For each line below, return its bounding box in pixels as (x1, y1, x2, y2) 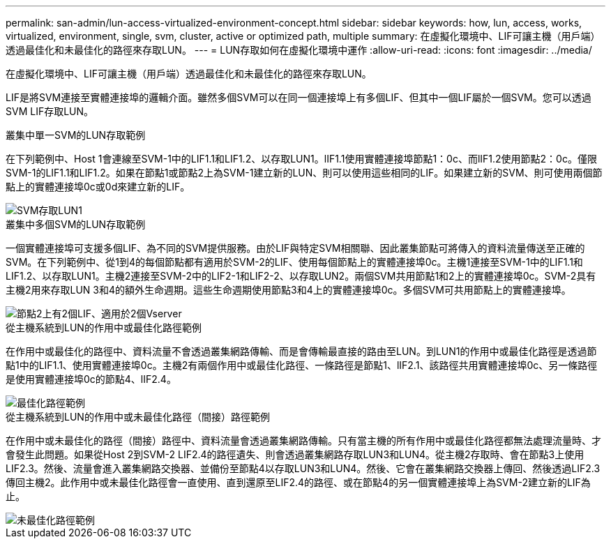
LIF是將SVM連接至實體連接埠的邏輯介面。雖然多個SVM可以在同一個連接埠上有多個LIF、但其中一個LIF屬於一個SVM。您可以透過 (6, 91, 591, 103)
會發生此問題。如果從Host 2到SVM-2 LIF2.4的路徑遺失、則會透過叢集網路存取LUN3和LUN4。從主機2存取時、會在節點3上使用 (6, 448, 584, 460)
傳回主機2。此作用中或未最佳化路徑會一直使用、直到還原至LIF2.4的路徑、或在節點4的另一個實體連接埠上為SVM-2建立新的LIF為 (6, 476, 591, 488)
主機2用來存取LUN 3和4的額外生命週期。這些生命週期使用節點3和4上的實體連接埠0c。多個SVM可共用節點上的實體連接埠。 (6, 284, 571, 296)
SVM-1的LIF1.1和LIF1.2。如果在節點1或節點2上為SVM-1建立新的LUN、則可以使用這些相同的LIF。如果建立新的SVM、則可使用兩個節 (6, 167, 603, 179)
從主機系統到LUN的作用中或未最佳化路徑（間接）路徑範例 (6, 411, 270, 423)
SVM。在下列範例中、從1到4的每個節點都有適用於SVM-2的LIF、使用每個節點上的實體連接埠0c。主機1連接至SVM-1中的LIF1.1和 (6, 256, 583, 268)
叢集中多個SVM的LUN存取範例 (6, 218, 146, 230)
